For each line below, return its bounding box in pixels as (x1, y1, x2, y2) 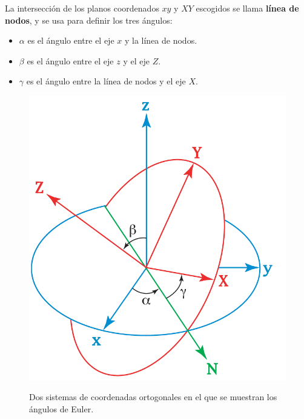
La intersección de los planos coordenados (5, 2, 159, 14)
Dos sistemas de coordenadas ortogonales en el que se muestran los (29, 390, 277, 403)
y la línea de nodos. (124, 34, 197, 47)
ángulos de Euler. (29, 403, 94, 415)
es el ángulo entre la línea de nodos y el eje (26, 75, 186, 87)
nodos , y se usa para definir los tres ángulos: (5, 13, 173, 26)
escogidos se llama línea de (196, 2, 299, 14)
